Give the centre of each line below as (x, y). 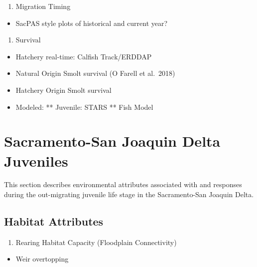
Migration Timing (43, 6)
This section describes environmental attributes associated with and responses (123, 184)
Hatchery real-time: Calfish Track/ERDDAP (84, 56)
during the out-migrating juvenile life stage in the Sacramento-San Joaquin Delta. (129, 194)
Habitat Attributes (54, 221)
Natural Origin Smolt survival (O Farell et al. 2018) (95, 73)
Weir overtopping (42, 259)
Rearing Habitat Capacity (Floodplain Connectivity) (96, 242)
